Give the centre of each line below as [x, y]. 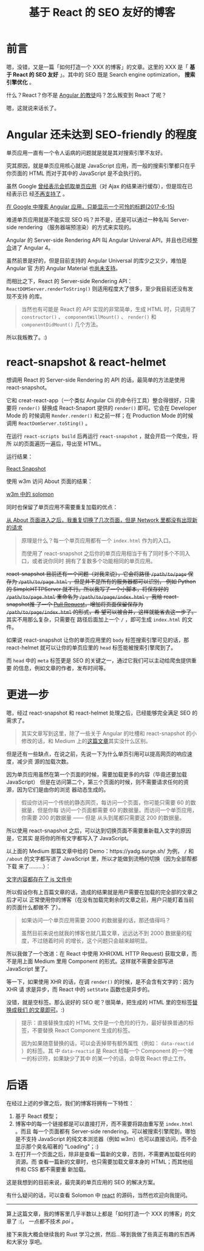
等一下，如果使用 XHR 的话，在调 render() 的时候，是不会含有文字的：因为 [100, 981]
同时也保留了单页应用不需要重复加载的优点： [62, 507]
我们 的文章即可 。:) [41, 1010]
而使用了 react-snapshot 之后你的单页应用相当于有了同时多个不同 [103, 553]
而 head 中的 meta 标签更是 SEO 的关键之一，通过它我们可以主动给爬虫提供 [99, 660]
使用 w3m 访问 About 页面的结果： [49, 481]
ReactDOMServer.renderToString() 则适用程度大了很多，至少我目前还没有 [97, 289]
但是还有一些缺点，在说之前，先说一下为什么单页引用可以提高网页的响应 [97, 753]
